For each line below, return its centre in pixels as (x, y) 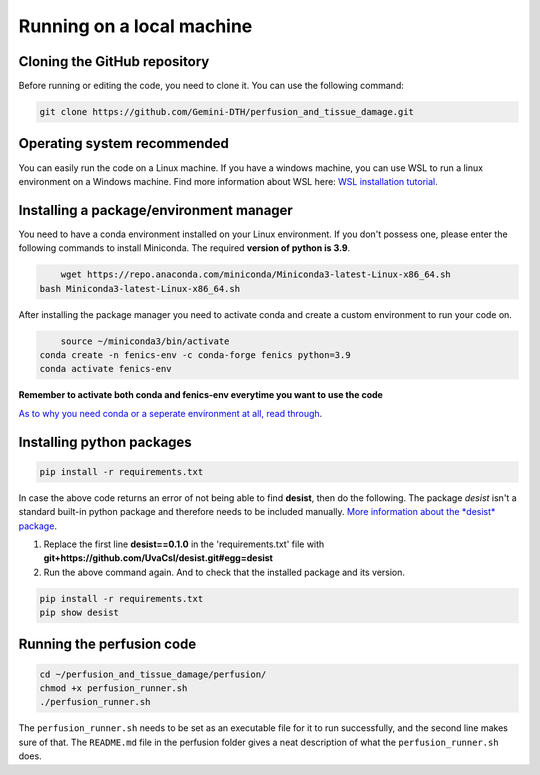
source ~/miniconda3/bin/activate (145, 341)
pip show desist (79, 613)
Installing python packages (105, 441)
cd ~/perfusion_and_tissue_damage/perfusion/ (153, 674)
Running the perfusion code (107, 644)
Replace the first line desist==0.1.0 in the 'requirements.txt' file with (184, 544)
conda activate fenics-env (105, 369)
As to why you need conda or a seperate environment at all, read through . (170, 413)
